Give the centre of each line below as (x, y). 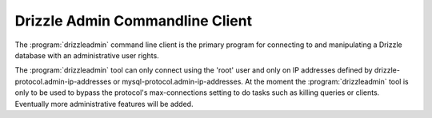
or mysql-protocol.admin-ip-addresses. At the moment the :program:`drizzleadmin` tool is (261, 81)
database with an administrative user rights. (87, 55)
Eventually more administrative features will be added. (104, 104)
